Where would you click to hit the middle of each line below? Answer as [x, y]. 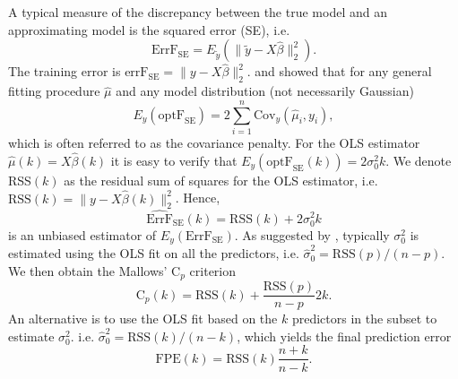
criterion [213, 270]
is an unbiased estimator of [82, 234]
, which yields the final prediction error [344, 336]
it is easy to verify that [174, 160]
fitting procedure [54, 91]
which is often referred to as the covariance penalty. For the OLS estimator [214, 142]
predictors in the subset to [364, 319]
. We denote [419, 160]
